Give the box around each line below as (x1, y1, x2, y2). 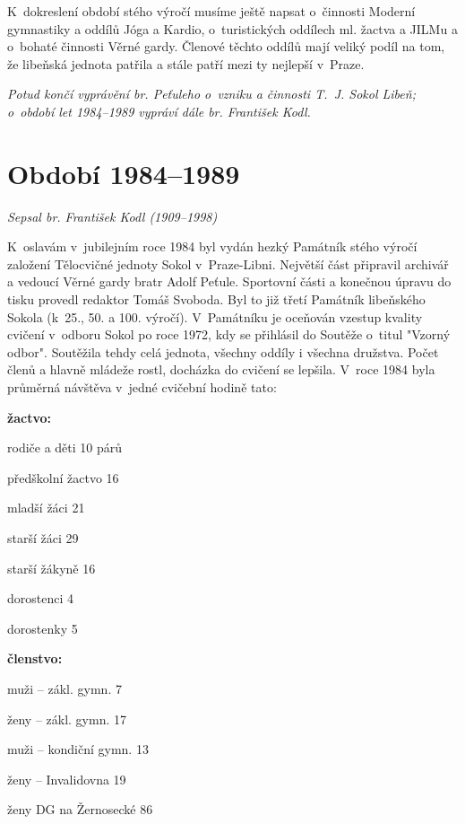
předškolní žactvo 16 (7, 468, 119, 487)
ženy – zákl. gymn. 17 (7, 709, 126, 728)
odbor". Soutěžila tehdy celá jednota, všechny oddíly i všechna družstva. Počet (7, 342, 439, 361)
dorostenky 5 (7, 618, 78, 637)
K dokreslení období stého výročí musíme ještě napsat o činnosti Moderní (7, 2, 416, 20)
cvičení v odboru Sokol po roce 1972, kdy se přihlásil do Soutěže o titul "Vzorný (7, 325, 451, 344)
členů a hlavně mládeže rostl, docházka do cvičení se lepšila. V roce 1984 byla (7, 360, 435, 379)
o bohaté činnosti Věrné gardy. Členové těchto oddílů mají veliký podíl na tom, (7, 37, 445, 56)
